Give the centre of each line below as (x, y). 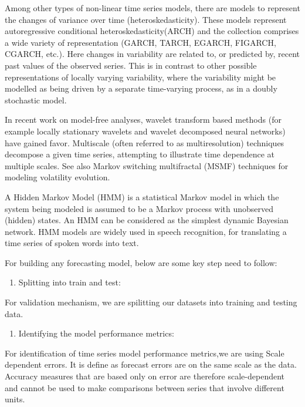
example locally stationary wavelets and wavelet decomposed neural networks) (145, 131)
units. (15, 399)
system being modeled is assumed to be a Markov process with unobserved (139, 208)
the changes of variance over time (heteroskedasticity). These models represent (146, 19)
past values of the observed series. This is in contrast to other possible (131, 65)
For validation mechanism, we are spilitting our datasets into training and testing (151, 302)
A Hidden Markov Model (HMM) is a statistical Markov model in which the (142, 196)
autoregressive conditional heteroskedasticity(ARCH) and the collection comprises (152, 31)
